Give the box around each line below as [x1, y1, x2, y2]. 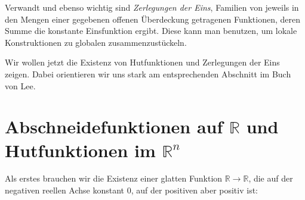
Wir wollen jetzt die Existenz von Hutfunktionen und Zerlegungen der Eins [5, 56, 280, 68]
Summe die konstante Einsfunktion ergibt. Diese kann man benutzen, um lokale [5, 24, 297, 37]
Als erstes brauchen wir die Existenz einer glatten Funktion [5, 172, 223, 185]
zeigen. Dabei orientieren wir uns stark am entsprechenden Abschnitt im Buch [5, 67, 291, 80]
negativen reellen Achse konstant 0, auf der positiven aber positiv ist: [5, 184, 258, 196]
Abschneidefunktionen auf [5, 114, 223, 139]
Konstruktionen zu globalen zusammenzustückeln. [5, 36, 187, 48]
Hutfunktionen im [5, 137, 156, 162]
